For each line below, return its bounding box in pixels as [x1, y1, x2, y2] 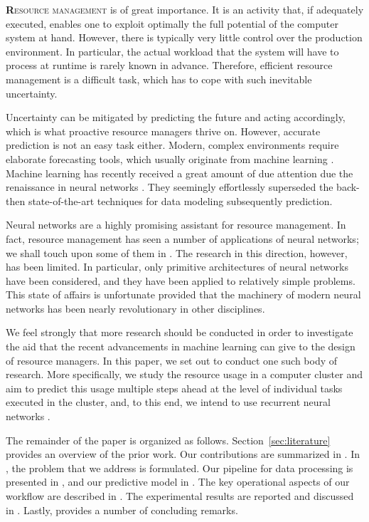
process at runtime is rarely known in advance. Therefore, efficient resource [6, 58, 333, 73]
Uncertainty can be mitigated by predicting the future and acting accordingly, [6, 110, 346, 125]
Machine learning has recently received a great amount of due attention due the [6, 165, 353, 180]
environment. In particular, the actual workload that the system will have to [6, 43, 339, 58]
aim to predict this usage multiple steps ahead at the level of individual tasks [6, 380, 343, 395]
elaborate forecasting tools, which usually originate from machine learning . [6, 151, 334, 166]
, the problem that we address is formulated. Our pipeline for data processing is [6, 460, 353, 475]
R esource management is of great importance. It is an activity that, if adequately [6, 2, 364, 16]
